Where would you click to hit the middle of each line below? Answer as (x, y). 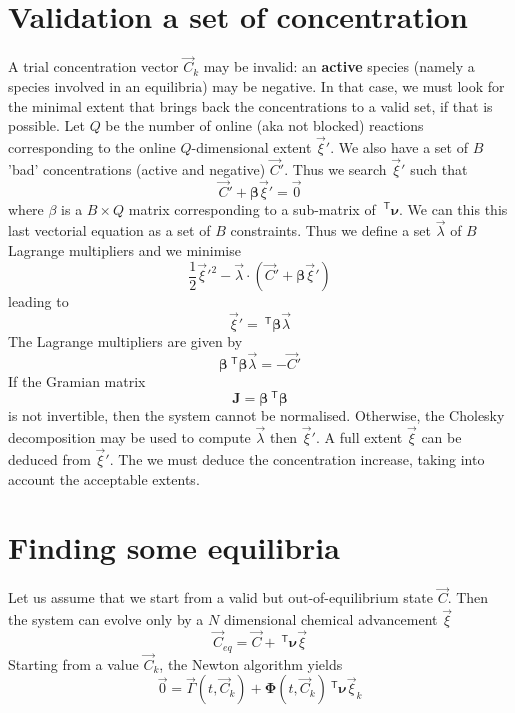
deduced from (49, 458)
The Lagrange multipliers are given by (125, 340)
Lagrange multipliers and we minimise (124, 249)
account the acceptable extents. (104, 478)
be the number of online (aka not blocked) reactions (264, 125)
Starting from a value (73, 663)
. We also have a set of (399, 146)
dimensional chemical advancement (330, 619)
